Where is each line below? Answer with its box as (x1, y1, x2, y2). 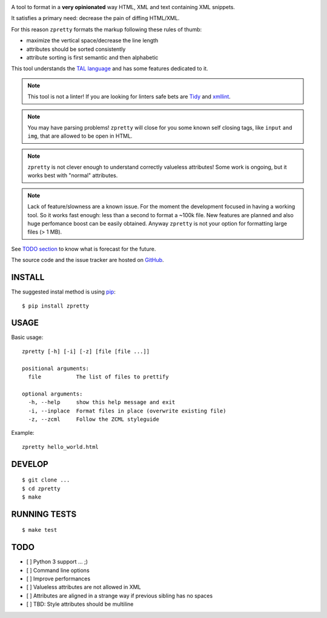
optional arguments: (22, 390, 83, 397)
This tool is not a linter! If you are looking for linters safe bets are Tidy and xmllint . (27, 93, 231, 100)
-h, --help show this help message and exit (28, 399, 176, 406)
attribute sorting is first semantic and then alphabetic (26, 53, 159, 61)
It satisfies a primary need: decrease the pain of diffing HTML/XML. (11, 15, 180, 22)
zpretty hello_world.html (22, 443, 99, 450)
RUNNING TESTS (11, 509, 77, 519)
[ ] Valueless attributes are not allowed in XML (26, 583, 142, 591)
